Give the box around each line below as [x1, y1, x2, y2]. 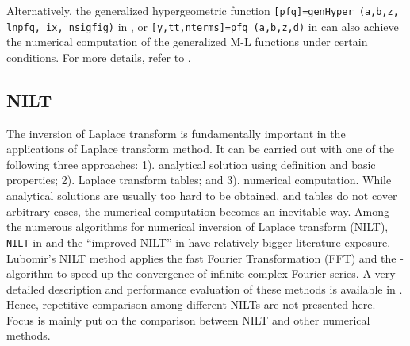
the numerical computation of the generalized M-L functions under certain [6, 33, 368, 50]
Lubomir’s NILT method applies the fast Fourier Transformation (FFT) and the [6, 249, 397, 266]
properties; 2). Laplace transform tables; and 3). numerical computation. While [6, 171, 392, 188]
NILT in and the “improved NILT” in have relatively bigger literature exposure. [6, 233, 391, 250]
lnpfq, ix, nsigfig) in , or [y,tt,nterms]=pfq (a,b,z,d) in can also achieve [6, 17, 399, 34]
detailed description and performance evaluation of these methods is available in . [6, 280, 403, 297]
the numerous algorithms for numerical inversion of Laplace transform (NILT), [6, 218, 389, 235]
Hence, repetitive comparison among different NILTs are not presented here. [6, 296, 376, 313]
